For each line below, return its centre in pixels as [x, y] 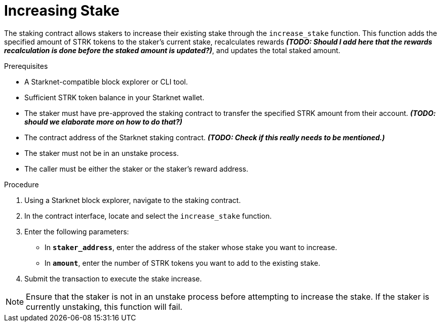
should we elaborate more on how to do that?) [103, 121]
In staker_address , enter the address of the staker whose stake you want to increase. [191, 247]
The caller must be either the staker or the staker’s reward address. [136, 169]
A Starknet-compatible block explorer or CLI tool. [106, 81]
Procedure [22, 184]
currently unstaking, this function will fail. [104, 307]
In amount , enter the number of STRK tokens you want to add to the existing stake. [183, 263]
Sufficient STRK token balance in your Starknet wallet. [114, 97]
